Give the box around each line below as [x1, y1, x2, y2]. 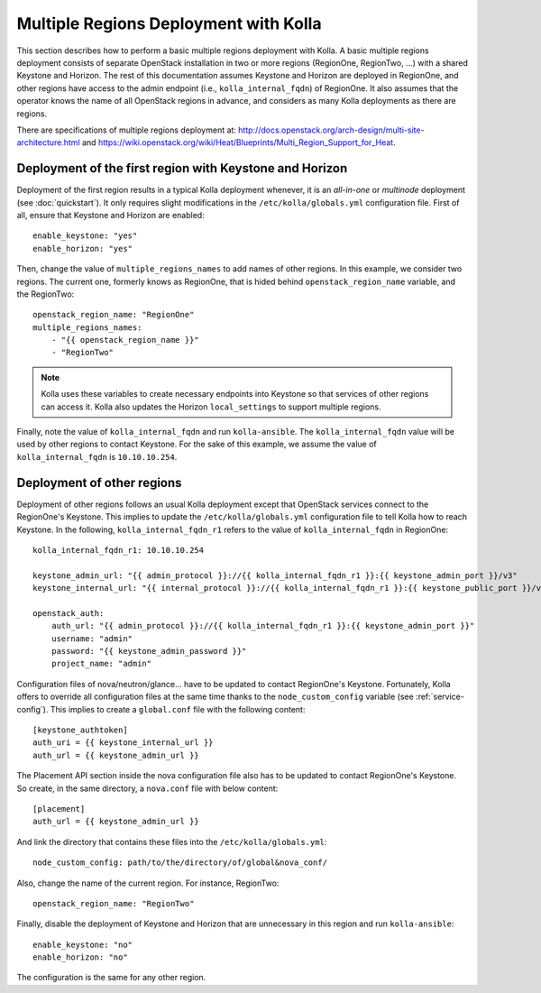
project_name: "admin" [50, 658, 152, 669]
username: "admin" [50, 633, 133, 644]
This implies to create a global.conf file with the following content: [50, 703, 306, 714]
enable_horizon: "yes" [32, 244, 133, 253]
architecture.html [16, 137, 80, 148]
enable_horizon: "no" [32, 952, 128, 962]
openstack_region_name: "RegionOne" [32, 309, 195, 320]
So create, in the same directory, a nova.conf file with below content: [16, 783, 279, 794]
